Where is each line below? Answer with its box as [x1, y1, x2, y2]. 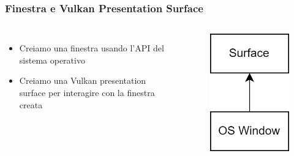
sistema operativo [19, 53, 85, 66]
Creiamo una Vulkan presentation [19, 74, 146, 87]
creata [19, 98, 43, 111]
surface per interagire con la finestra [19, 86, 155, 98]
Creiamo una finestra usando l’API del [19, 42, 164, 54]
